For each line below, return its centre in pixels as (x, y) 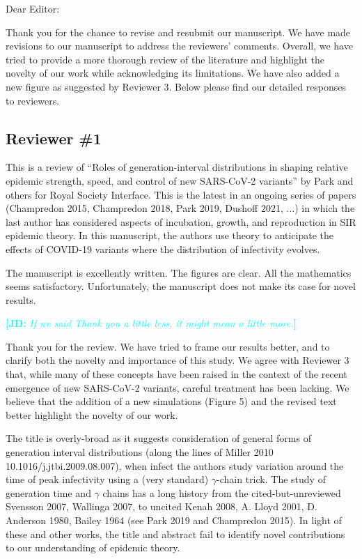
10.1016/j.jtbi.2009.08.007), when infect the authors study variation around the (175, 465)
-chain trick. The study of (271, 479)
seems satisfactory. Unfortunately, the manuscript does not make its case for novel (181, 286)
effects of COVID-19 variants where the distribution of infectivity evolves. (163, 248)
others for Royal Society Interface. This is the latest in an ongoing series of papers (181, 194)
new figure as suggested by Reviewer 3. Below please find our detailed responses (176, 86)
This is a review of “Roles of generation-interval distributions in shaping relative (177, 167)
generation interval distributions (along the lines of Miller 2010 (140, 452)
